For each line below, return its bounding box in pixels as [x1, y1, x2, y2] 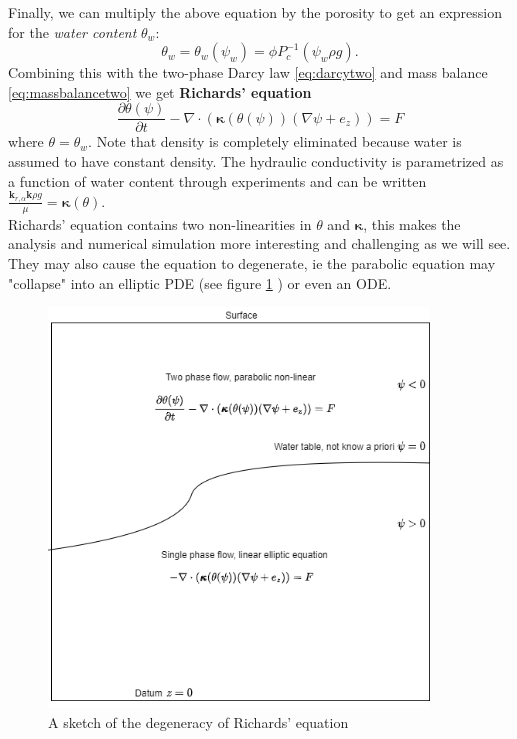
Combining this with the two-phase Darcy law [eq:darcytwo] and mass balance [8, 62, 488, 83]
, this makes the [363, 213, 461, 234]
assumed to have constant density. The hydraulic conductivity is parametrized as [8, 151, 504, 172]
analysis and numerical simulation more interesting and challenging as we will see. [8, 233, 511, 254]
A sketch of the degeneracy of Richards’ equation [48, 711, 349, 732]
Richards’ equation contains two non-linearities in [8, 213, 312, 234]
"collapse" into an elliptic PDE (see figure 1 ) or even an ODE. [8, 272, 392, 293]
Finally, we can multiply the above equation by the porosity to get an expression [8, 2, 503, 22]
